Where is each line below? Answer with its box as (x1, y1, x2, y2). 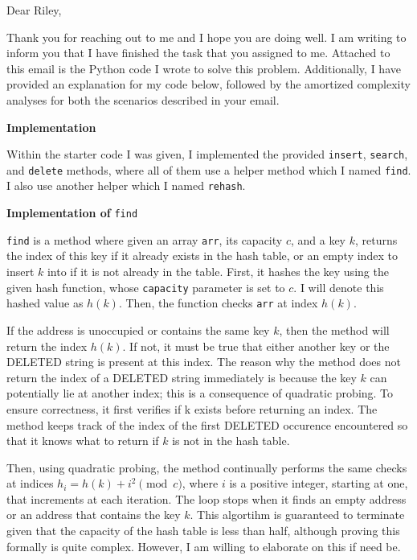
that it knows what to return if (6, 432, 159, 449)
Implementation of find (6, 204, 138, 221)
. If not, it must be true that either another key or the (122, 337, 390, 354)
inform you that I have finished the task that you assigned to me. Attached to (6, 44, 390, 61)
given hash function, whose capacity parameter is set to (6, 278, 285, 295)
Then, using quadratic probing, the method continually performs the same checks (6, 459, 407, 476)
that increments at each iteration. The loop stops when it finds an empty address (6, 490, 407, 507)
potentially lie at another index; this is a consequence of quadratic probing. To (6, 385, 394, 401)
